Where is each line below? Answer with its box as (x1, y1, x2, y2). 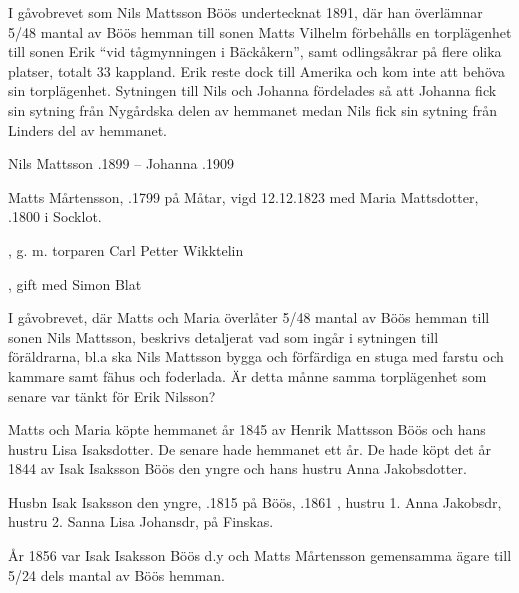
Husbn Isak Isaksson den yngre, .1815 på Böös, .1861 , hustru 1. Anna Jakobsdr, (8, 491, 502, 512)
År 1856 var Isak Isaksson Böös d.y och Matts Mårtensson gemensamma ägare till (8, 545, 512, 566)
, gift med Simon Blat (8, 273, 142, 294)
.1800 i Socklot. (8, 206, 102, 227)
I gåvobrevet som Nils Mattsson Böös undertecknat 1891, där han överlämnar (8, 2, 483, 22)
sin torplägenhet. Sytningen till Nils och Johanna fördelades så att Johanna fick (8, 80, 497, 101)
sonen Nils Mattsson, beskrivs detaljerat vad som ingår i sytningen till (8, 326, 439, 347)
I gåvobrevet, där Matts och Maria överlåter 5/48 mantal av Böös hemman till (8, 307, 490, 328)
